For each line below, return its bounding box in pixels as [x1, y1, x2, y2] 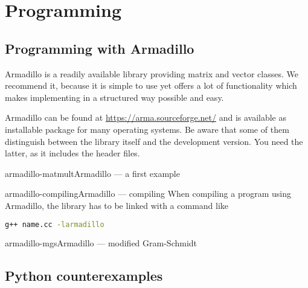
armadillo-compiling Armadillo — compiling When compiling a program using [5, 187, 291, 200]
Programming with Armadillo [5, 39, 194, 57]
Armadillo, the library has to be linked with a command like [5, 199, 229, 211]
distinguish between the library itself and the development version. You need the [5, 135, 303, 147]
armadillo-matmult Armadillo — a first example [5, 167, 180, 179]
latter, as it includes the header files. [5, 147, 140, 159]
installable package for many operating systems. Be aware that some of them [5, 123, 289, 135]
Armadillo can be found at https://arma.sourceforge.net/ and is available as [5, 111, 287, 124]
